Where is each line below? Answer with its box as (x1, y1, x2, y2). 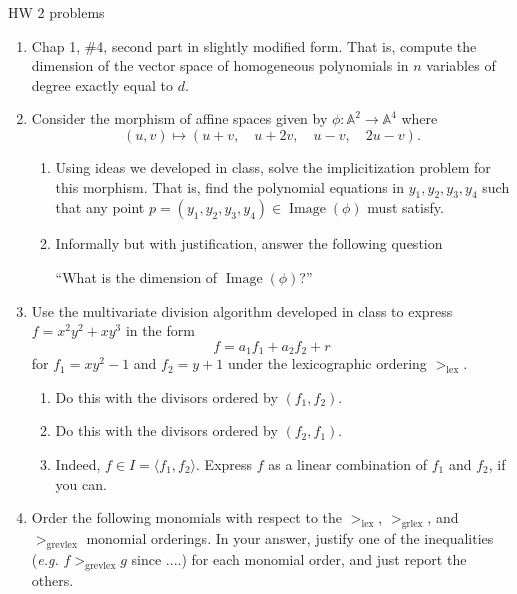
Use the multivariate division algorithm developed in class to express (31, 300, 453, 321)
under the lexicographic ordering (227, 353, 427, 374)
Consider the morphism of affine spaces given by (31, 108, 328, 129)
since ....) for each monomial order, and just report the (131, 548, 467, 569)
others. (31, 569, 74, 590)
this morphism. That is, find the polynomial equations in (55, 176, 405, 197)
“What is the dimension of (55, 266, 218, 287)
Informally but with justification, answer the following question (55, 233, 443, 254)
